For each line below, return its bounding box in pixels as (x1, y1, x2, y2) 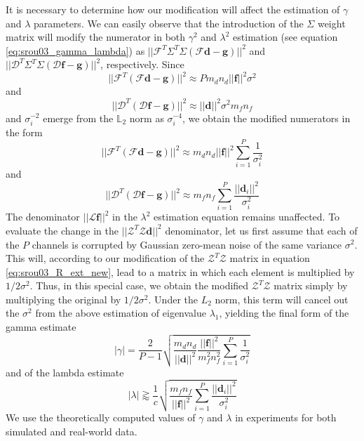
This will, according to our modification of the (6, 251, 205, 265)
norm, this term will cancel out (215, 291, 349, 306)
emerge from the (43, 110, 114, 125)
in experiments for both (235, 410, 337, 425)
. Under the (148, 291, 198, 306)
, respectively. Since (100, 57, 184, 72)
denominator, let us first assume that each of (165, 223, 358, 237)
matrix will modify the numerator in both (6, 29, 186, 44)
